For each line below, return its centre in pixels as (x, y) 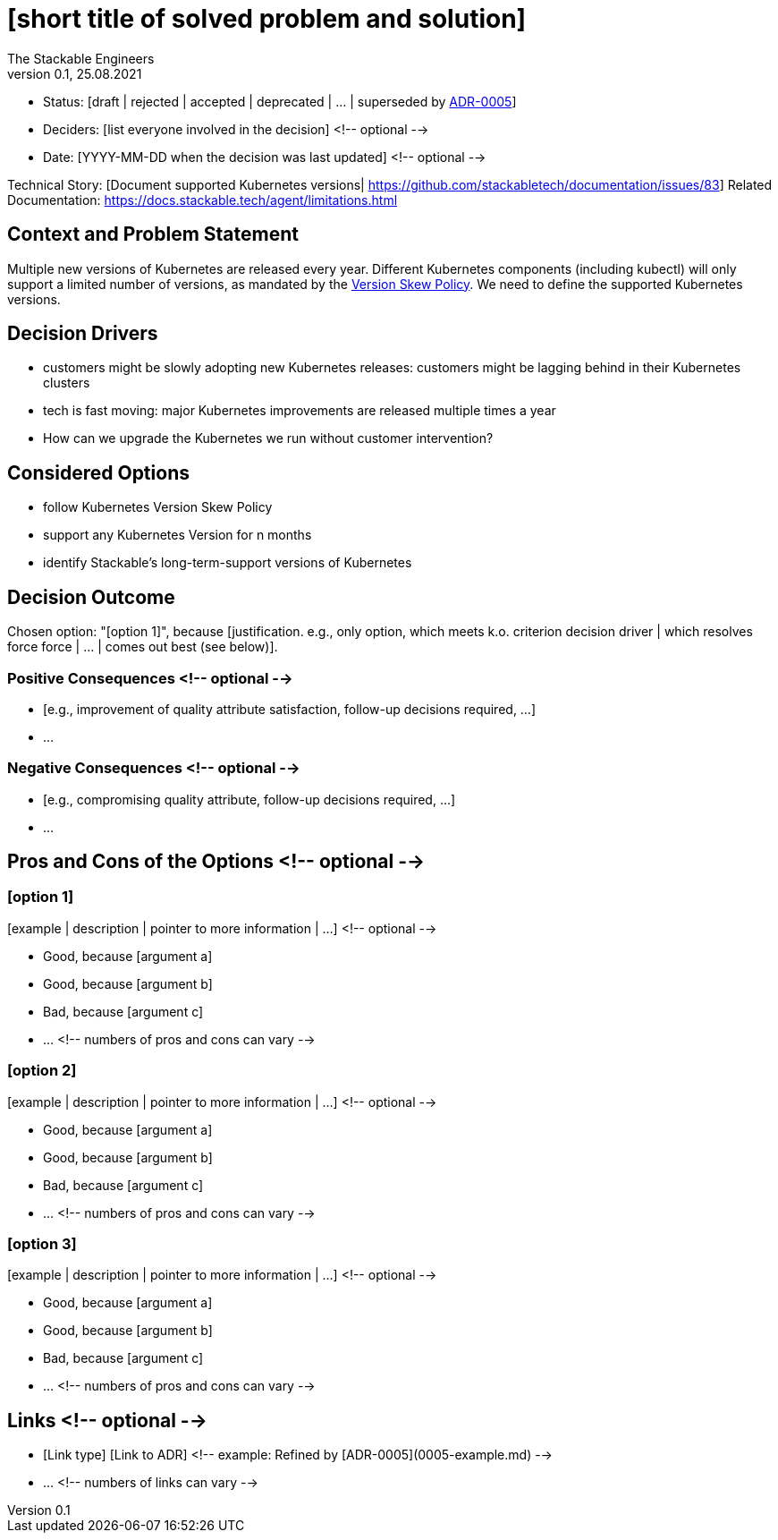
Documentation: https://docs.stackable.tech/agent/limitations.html (203, 200)
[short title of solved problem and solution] (267, 19)
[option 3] (42, 1243)
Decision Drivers (83, 334)
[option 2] (42, 1071)
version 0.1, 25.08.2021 (75, 73)
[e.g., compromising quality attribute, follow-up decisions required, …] (249, 799)
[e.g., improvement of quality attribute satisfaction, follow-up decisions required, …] (290, 709)
